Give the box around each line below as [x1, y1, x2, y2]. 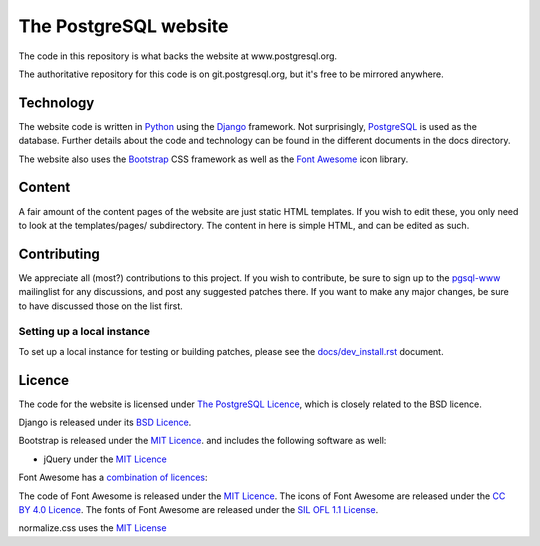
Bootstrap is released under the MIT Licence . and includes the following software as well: [18, 435, 387, 447]
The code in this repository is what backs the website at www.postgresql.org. [18, 50, 338, 62]
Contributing [18, 245, 100, 262]
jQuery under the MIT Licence [43, 453, 167, 465]
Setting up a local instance [18, 325, 150, 339]
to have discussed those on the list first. [18, 300, 184, 312]
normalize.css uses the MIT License [18, 522, 167, 534]
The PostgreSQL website [18, 15, 229, 37]
